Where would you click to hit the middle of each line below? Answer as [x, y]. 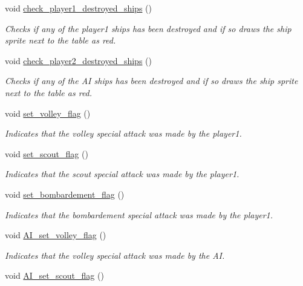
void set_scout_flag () [47, 153]
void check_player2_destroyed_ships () [78, 60]
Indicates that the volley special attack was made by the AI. [115, 255]
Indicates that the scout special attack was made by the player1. [122, 174]
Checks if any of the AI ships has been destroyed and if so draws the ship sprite [151, 81]
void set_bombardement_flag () [65, 194]
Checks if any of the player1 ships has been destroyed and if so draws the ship [148, 28]
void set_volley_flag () [48, 113]
